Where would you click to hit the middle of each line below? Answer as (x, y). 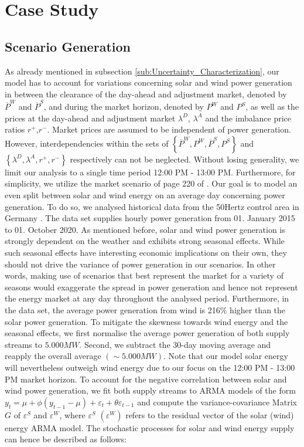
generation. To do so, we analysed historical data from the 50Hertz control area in (152, 206)
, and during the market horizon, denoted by (124, 106)
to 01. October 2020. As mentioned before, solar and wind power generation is (145, 229)
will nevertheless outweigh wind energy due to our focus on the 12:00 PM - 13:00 (150, 367)
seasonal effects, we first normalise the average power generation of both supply (147, 333)
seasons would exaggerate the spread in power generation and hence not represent (151, 287)
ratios (15, 129)
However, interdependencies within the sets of (87, 143)
